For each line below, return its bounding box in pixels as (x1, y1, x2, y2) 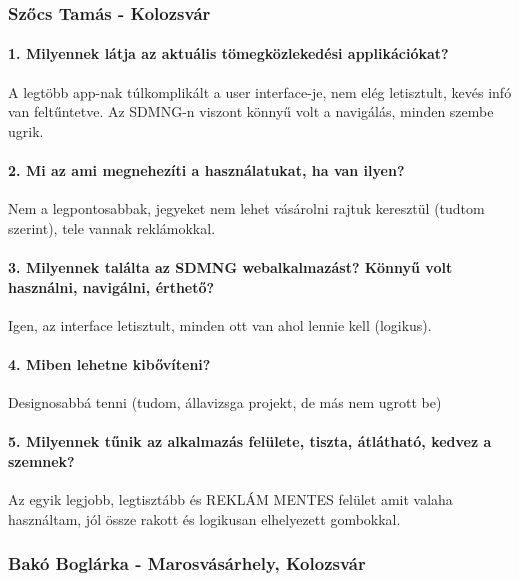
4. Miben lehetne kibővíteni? (8, 353, 211, 374)
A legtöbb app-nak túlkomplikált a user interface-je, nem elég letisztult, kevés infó (8, 81, 512, 102)
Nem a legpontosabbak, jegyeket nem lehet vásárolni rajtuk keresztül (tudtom (8, 198, 485, 219)
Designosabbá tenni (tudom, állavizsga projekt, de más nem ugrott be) (8, 392, 442, 413)
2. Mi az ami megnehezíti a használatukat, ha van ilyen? (8, 160, 405, 181)
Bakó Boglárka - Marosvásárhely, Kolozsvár (8, 551, 366, 576)
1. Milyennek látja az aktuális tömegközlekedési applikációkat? (8, 43, 449, 64)
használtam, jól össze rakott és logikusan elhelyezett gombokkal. (8, 508, 401, 529)
